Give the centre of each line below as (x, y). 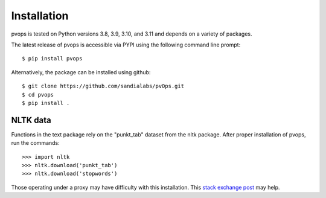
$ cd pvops (38, 94)
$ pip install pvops (52, 59)
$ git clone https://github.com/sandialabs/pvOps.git (103, 86)
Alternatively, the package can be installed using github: (81, 72)
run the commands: (35, 143)
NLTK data (31, 120)
